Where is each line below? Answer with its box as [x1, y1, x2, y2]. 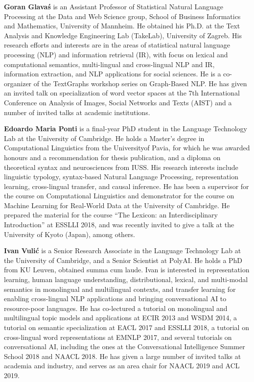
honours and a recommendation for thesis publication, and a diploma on [4, 152, 221, 162]
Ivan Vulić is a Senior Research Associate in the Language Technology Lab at [4, 245, 241, 256]
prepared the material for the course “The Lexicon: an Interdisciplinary [4, 210, 218, 220]
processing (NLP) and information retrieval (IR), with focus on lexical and [4, 49, 228, 59]
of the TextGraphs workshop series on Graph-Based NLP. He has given [33, 78, 247, 88]
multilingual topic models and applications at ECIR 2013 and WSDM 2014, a [4, 312, 237, 323]
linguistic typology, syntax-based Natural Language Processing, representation [4, 171, 238, 182]
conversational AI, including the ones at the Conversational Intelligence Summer [4, 341, 245, 352]
